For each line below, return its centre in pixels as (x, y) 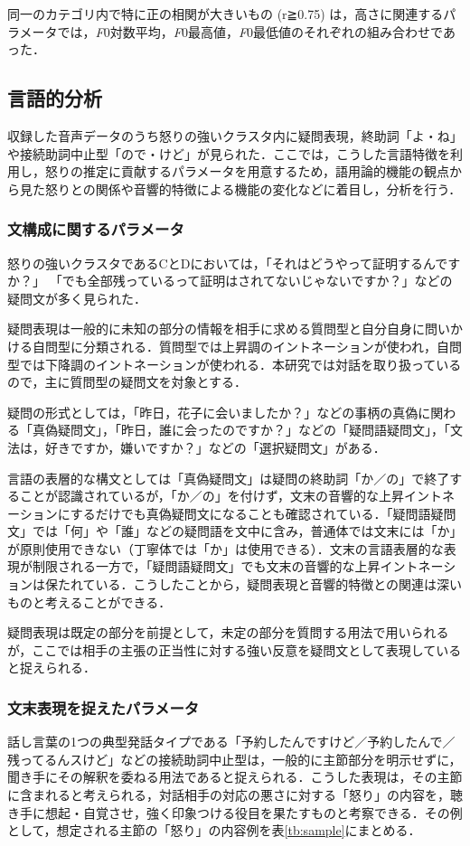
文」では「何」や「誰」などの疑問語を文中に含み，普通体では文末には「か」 (235, 531)
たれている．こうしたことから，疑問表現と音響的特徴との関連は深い (260, 584)
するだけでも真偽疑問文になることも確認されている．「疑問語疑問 (263, 513)
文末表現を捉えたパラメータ (103, 707)
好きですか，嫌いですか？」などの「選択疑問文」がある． (215, 447)
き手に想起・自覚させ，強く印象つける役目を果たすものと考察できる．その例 (235, 812)
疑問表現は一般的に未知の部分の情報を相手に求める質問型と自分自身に (216, 329)
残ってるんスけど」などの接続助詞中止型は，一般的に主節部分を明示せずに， (235, 759)
